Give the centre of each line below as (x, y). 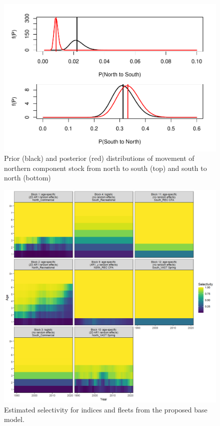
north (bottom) (27, 178)
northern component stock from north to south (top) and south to (105, 168)
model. (14, 419)
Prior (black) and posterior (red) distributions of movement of (99, 158)
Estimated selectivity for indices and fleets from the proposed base (106, 409)
